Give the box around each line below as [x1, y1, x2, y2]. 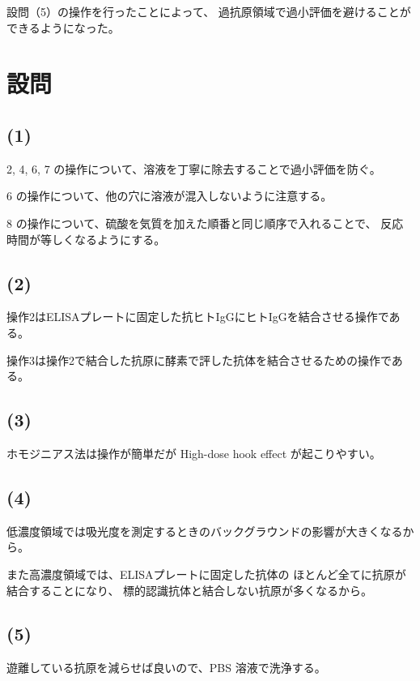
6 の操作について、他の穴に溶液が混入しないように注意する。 [6, 187, 333, 204]
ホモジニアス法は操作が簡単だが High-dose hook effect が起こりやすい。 [6, 444, 381, 461]
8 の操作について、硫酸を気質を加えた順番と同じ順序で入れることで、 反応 [6, 214, 404, 231]
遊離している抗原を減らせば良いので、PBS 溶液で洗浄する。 [6, 659, 326, 676]
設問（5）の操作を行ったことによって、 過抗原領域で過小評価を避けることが [6, 3, 411, 19]
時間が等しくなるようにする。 [6, 230, 166, 247]
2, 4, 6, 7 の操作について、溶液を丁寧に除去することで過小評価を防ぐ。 [6, 160, 381, 177]
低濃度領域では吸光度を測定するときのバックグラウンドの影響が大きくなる [6, 522, 403, 539]
